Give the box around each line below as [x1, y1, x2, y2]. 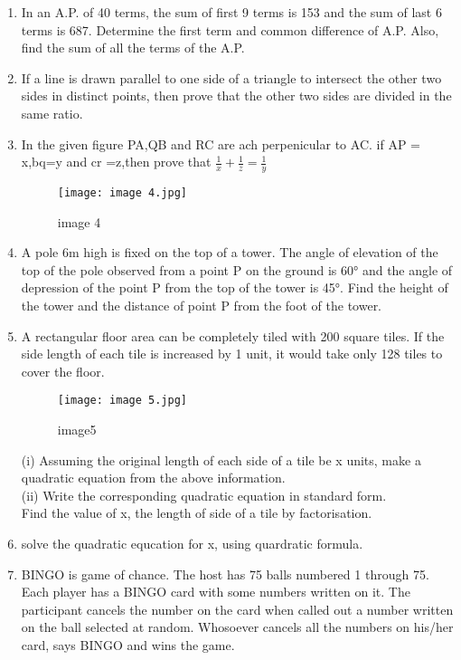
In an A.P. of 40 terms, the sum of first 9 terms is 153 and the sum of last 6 [21, 3, 442, 21]
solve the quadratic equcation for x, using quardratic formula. [21, 534, 363, 553]
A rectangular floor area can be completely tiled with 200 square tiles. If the [21, 326, 445, 345]
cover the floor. [21, 361, 105, 380]
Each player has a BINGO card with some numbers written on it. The [21, 582, 410, 601]
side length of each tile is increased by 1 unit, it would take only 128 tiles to [21, 344, 443, 363]
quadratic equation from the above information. [21, 468, 286, 487]
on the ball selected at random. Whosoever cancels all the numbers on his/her [21, 617, 454, 636]
